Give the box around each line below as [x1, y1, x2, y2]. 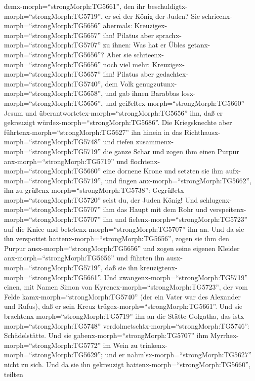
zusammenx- [136, 136, 174, 147]
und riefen [103, 136, 134, 147]
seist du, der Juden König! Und [103, 194, 198, 205]
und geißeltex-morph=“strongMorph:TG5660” [105, 97, 245, 108]
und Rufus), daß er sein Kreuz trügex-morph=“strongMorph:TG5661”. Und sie [4, 301, 243, 311]
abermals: [103, 20, 132, 31]
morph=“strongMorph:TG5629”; [4, 349, 103, 360]
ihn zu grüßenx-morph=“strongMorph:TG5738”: [4, 185, 150, 195]
